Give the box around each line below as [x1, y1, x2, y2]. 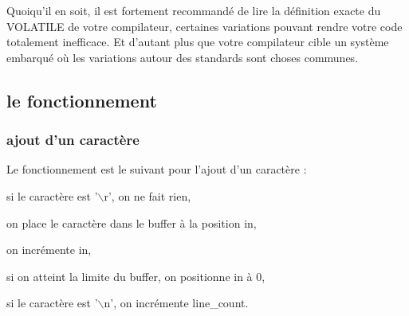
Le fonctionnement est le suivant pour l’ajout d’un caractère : [6, 161, 307, 178]
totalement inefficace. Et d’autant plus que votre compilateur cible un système [6, 33, 389, 50]
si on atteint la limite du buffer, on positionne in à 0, [6, 267, 265, 284]
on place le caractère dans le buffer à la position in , [6, 214, 257, 231]
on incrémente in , [6, 241, 92, 258]
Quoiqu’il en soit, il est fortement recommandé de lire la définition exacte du [6, 2, 381, 18]
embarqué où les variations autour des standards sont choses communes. [6, 49, 359, 65]
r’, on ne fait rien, [104, 187, 191, 204]
